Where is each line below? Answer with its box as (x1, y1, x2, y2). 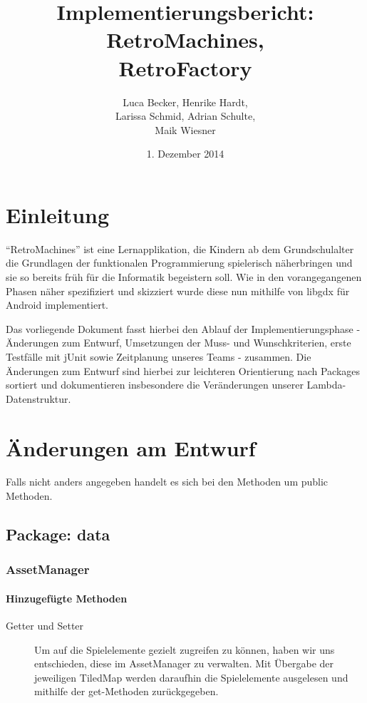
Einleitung (6, 200, 110, 229)
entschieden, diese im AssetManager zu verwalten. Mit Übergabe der (34, 656, 334, 671)
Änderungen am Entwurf (6, 433, 256, 462)
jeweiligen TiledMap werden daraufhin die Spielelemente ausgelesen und (34, 669, 348, 684)
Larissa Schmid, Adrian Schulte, (115, 108, 256, 123)
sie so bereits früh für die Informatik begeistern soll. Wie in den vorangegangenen (6, 270, 362, 284)
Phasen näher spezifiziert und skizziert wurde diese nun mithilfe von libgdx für (6, 283, 350, 298)
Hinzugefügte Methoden (6, 590, 128, 605)
